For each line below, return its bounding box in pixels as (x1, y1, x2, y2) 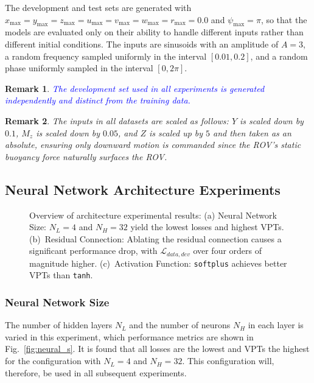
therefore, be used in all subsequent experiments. (5, 366, 187, 379)
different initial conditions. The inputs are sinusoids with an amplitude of (5, 37, 279, 50)
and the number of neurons (129, 318, 231, 331)
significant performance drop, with (29, 244, 158, 257)
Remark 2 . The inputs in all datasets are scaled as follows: (5, 114, 229, 127)
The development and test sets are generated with (5, 1, 192, 13)
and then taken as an (213, 126, 291, 139)
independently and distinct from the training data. (5, 94, 190, 107)
